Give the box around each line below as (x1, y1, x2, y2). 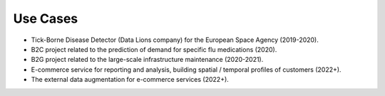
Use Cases (13, 11, 78, 26)
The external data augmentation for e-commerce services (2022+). (31, 75, 230, 84)
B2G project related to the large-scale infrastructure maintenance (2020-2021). (31, 55, 264, 64)
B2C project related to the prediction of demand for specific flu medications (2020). (31, 45, 277, 53)
